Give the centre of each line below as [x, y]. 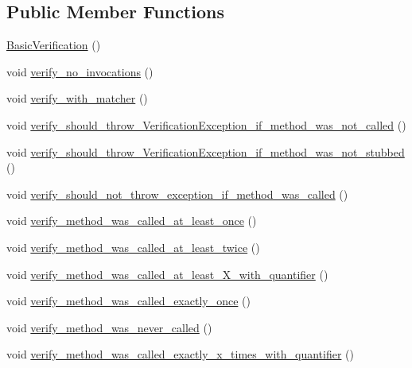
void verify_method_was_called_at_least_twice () [133, 247]
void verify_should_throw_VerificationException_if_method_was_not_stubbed [206, 151]
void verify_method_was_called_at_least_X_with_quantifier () [167, 274]
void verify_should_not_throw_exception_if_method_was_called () [177, 194]
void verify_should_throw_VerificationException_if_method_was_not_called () [206, 124]
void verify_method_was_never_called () [109, 327]
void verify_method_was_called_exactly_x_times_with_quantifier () [180, 354]
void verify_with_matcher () [77, 98]
